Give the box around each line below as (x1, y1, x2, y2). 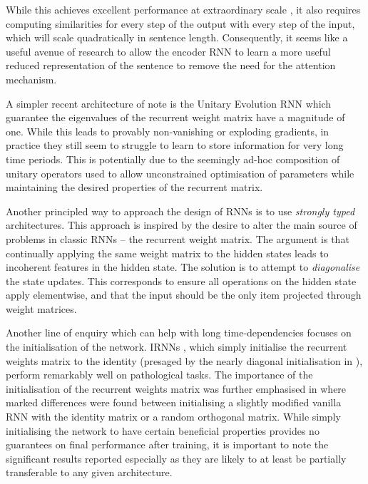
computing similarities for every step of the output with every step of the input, (6, 16, 355, 31)
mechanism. (6, 71, 57, 86)
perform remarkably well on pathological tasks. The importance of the (6, 367, 313, 382)
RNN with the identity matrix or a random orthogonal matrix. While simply (6, 409, 341, 424)
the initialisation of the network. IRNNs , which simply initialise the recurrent (6, 339, 347, 354)
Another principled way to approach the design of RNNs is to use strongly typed (6, 203, 355, 218)
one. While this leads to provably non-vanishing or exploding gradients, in (6, 123, 329, 138)
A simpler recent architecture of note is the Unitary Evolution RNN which (6, 96, 332, 110)
